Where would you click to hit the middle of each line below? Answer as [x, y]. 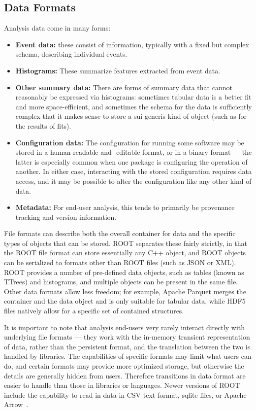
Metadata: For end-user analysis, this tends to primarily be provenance [125, 207]
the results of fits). [43, 125]
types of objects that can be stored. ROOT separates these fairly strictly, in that [126, 243]
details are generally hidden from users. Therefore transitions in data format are [125, 375]
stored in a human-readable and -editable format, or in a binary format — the [134, 152]
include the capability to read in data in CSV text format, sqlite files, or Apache [125, 394]
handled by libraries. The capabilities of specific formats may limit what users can [128, 356]
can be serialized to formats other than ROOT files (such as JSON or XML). [120, 262]
